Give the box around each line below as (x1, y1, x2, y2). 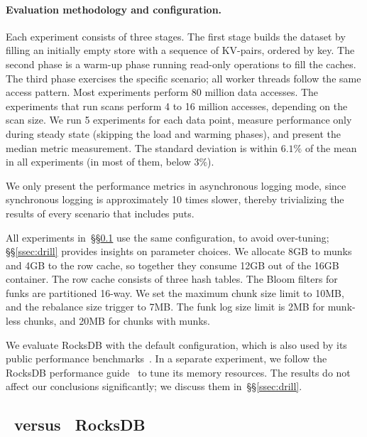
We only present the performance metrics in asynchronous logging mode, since (6, 178, 346, 193)
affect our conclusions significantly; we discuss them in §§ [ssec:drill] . (6, 379, 302, 394)
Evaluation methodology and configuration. (6, 1, 222, 16)
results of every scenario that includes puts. (6, 205, 195, 220)
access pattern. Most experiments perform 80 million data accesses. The (6, 85, 319, 99)
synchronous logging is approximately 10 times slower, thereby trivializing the (6, 192, 344, 207)
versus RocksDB (14, 414, 146, 436)
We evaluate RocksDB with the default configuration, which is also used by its (6, 337, 347, 352)
